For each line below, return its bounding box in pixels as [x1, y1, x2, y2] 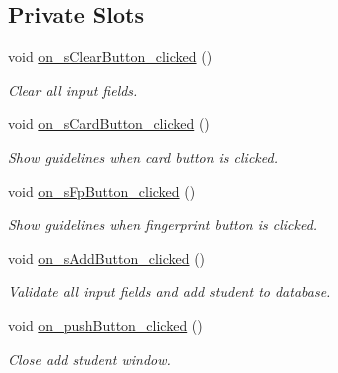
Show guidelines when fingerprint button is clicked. [8, 214, 318, 235]
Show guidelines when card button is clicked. [8, 146, 278, 167]
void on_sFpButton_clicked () [8, 180, 196, 201]
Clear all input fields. [8, 79, 138, 100]
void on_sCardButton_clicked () [8, 113, 210, 134]
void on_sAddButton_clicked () [8, 247, 206, 268]
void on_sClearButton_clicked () [8, 46, 213, 67]
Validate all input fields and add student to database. [8, 281, 331, 302]
